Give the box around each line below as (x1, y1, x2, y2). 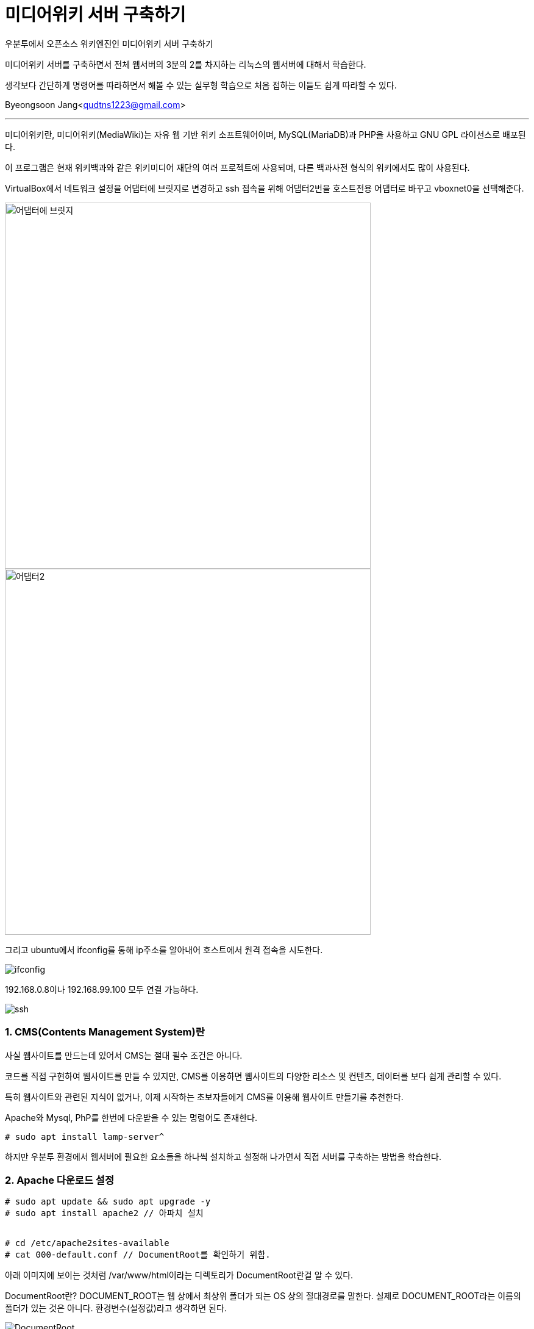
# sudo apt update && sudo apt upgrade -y (5, 1197, 211, 1207)
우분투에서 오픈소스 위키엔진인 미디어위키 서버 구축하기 (5, 38, 213, 49)
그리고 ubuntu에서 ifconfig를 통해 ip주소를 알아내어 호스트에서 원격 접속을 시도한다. (5, 944, 323, 955)
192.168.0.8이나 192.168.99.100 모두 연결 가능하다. (5, 984, 199, 995)
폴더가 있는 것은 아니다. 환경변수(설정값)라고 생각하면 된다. (5, 1303, 227, 1314)
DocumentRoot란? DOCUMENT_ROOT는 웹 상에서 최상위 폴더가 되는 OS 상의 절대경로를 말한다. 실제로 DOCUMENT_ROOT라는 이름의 (5, 1291, 521, 1302)
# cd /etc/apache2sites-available (5, 1238, 169, 1248)
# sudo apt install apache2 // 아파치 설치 (5, 1208, 204, 1219)
